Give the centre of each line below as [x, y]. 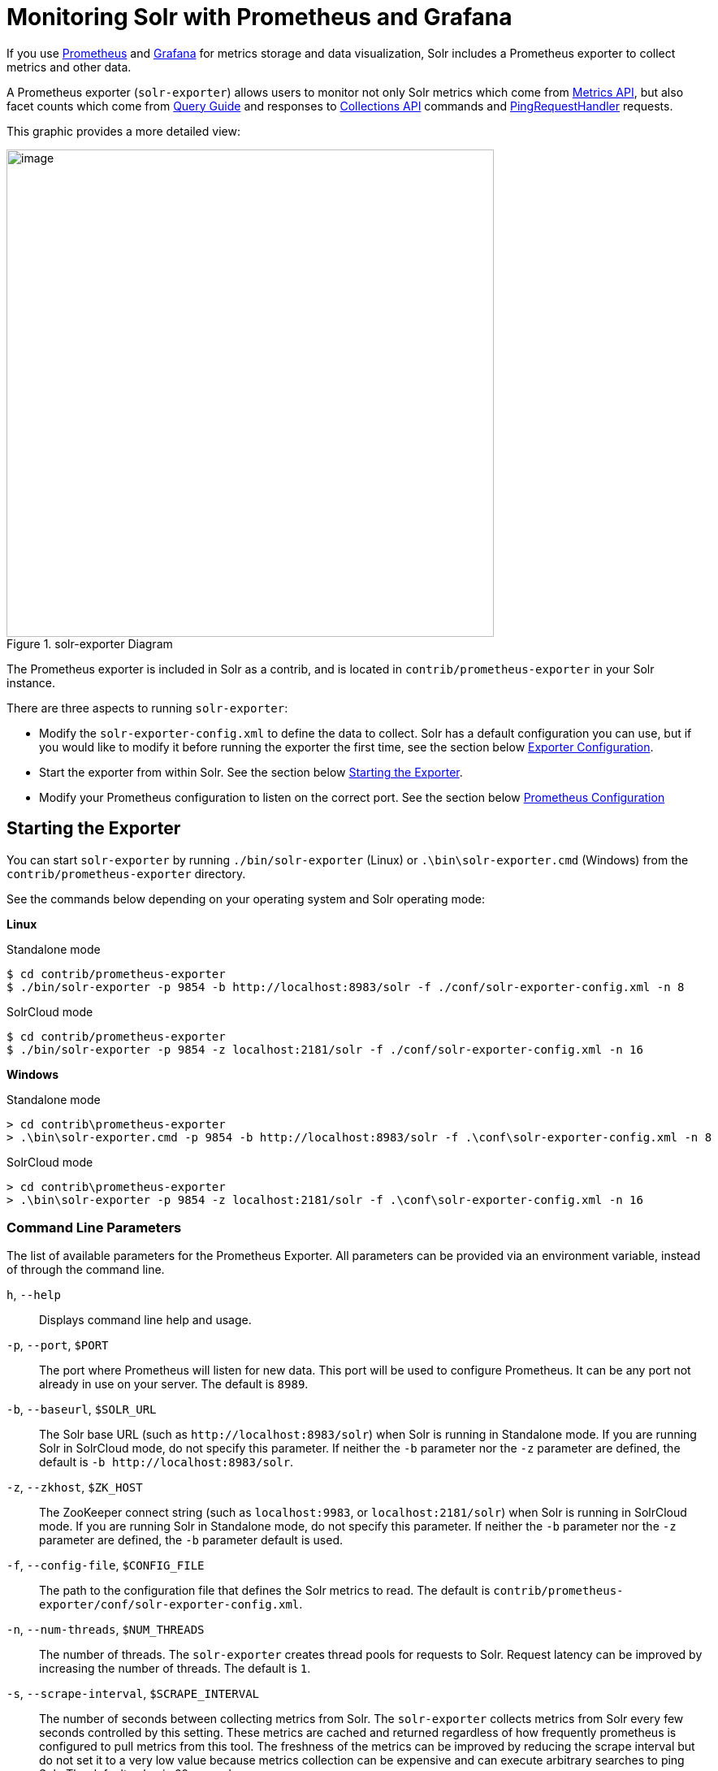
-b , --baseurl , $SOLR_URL [82, 1409]
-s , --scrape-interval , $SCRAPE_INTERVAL [133, 1694]
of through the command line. [86, 1270]
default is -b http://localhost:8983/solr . [167, 1462]
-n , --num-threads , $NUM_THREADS [106, 1630]
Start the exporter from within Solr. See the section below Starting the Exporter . [251, 772]
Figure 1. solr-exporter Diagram [90, 643]
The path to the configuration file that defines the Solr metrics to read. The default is [265, 1591]
